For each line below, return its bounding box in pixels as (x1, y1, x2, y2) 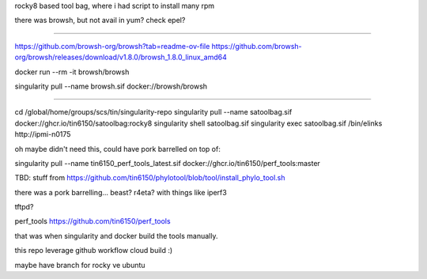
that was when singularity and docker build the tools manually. (14, 231, 218, 240)
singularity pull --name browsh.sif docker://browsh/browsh (14, 81, 208, 91)
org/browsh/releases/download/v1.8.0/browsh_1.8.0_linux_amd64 (14, 52, 227, 62)
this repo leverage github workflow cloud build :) (14, 246, 173, 255)
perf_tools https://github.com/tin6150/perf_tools (14, 217, 171, 226)
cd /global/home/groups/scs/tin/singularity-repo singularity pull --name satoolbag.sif (14, 107, 293, 117)
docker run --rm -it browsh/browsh (14, 67, 130, 77)
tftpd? (14, 202, 34, 212)
